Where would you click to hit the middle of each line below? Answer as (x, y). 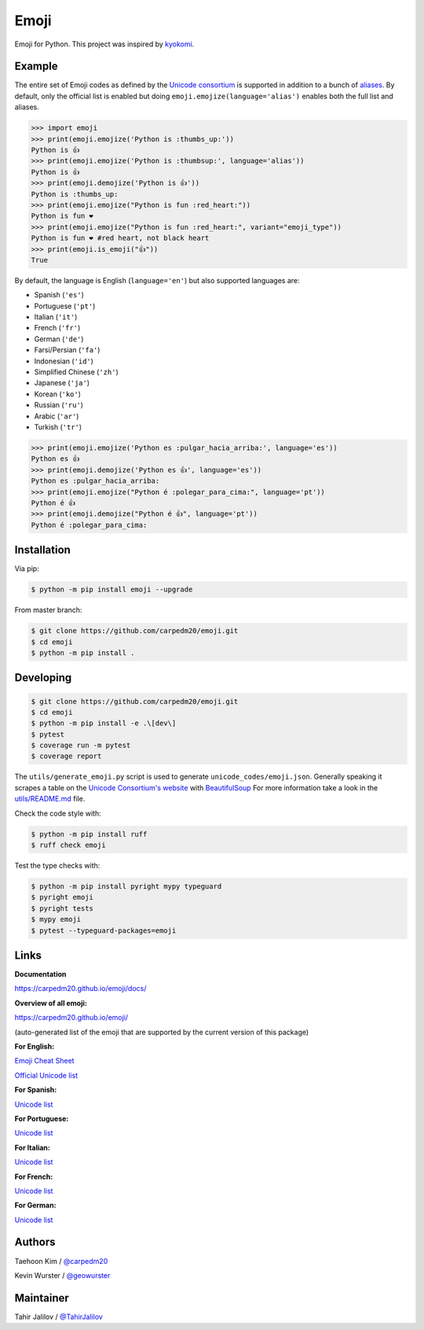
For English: (35, 1046)
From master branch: (48, 610)
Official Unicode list (46, 1075)
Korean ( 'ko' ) (58, 394)
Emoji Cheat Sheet (44, 1061)
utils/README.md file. (50, 799)
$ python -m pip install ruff (89, 834)
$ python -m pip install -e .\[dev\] (104, 723)
